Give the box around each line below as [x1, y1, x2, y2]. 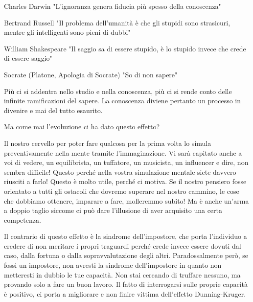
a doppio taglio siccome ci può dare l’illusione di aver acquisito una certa [4, 205, 223, 215]
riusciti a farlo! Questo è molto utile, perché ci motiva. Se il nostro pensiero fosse [4, 176, 247, 186]
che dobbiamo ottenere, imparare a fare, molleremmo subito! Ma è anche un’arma [4, 195, 249, 206]
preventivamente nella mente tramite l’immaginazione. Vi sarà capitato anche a [4, 147, 242, 158]
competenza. [4, 214, 41, 225]
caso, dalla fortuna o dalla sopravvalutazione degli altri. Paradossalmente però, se [4, 250, 248, 260]
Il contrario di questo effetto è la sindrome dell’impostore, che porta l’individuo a [4, 231, 247, 241]
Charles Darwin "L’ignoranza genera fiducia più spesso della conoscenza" [4, 1, 221, 11]
